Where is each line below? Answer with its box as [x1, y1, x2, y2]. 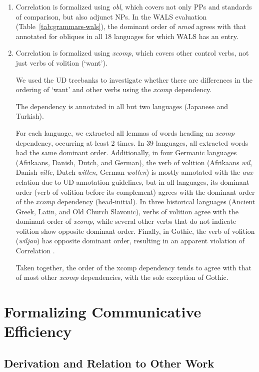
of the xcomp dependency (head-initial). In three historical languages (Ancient [15, 196, 255, 207]
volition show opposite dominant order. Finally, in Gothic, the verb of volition [15, 225, 255, 236]
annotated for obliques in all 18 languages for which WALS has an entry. [15, 31, 238, 41]
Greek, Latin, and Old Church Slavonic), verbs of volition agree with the [15, 206, 238, 216]
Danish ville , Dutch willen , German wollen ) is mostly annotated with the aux [15, 167, 253, 177]
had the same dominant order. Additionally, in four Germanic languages [15, 147, 237, 158]
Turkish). [15, 111, 44, 121]
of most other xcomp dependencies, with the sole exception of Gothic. [15, 272, 228, 282]
